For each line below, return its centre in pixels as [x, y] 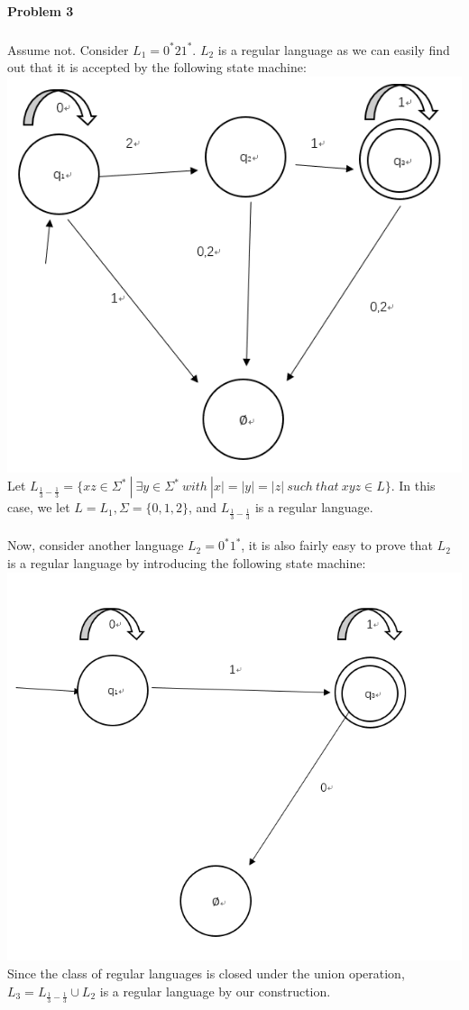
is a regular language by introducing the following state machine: [187, 563]
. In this [413, 486]
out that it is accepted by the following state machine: [157, 67]
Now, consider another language [96, 545]
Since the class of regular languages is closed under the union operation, [206, 973]
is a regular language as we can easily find [334, 49]
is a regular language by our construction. [215, 991]
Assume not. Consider [68, 49]
